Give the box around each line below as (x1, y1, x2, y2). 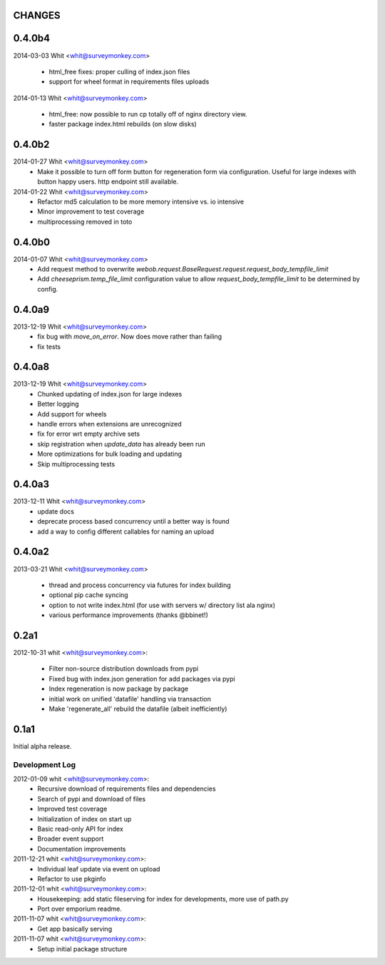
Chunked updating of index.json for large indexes (37, 389, 183, 398)
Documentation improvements (37, 844, 126, 853)
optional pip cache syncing (48, 591, 128, 599)
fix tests (37, 342, 61, 351)
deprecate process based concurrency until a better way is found (37, 517, 230, 526)
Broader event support (37, 834, 104, 843)
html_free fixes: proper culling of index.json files (48, 67, 190, 76)
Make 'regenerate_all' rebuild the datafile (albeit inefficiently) (48, 704, 227, 713)
